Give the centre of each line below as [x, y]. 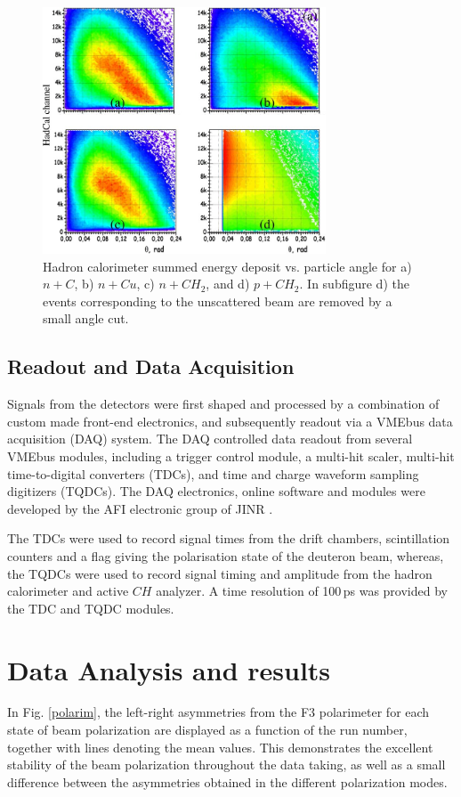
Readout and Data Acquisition [151, 366]
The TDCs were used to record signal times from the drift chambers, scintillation [229, 538]
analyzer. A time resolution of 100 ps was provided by [302, 591]
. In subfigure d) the [354, 284]
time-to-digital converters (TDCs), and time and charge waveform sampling [213, 473]
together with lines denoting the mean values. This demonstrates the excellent [220, 747]
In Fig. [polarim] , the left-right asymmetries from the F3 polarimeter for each [218, 712]
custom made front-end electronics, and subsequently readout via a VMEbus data [230, 421]
